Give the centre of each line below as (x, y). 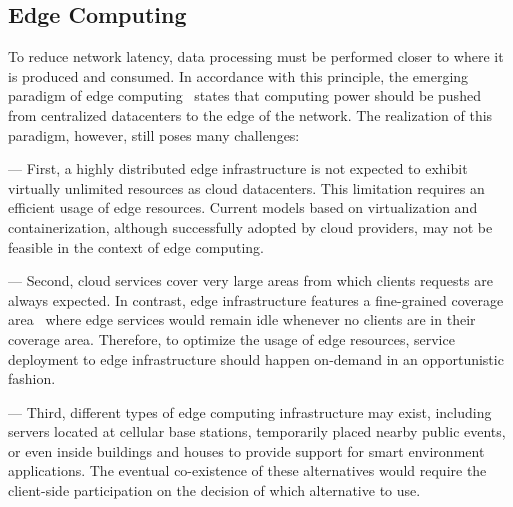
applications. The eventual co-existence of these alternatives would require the (247, 470)
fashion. (32, 378)
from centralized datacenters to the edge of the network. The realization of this (250, 114)
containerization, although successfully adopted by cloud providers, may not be (250, 226)
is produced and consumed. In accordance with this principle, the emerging (238, 75)
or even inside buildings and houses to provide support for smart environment (246, 450)
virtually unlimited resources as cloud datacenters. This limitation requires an (246, 187)
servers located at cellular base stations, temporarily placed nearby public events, (257, 431)
